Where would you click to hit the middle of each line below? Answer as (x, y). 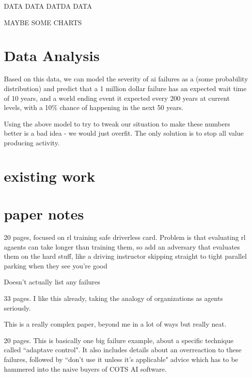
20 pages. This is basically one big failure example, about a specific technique (119, 340)
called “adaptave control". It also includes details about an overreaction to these (123, 350)
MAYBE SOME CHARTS (43, 22)
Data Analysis (52, 55)
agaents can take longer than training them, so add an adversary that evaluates (122, 246)
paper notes (44, 214)
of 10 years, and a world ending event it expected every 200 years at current (117, 98)
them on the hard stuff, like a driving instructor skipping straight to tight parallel (126, 256)
